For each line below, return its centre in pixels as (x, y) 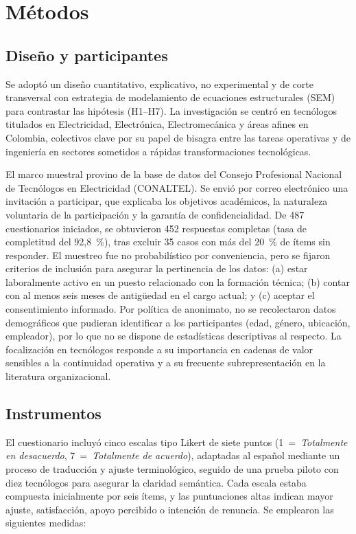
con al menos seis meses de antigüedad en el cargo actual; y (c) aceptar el (160, 295)
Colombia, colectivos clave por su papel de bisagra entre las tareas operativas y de (178, 137)
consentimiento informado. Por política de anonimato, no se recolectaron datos (171, 309)
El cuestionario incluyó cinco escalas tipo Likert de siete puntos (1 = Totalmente (177, 442)
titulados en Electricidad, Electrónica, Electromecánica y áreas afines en (157, 124)
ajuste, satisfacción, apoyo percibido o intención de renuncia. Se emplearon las (170, 509)
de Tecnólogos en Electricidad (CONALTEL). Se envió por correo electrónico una (177, 187)
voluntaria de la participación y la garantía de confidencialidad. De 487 (155, 214)
